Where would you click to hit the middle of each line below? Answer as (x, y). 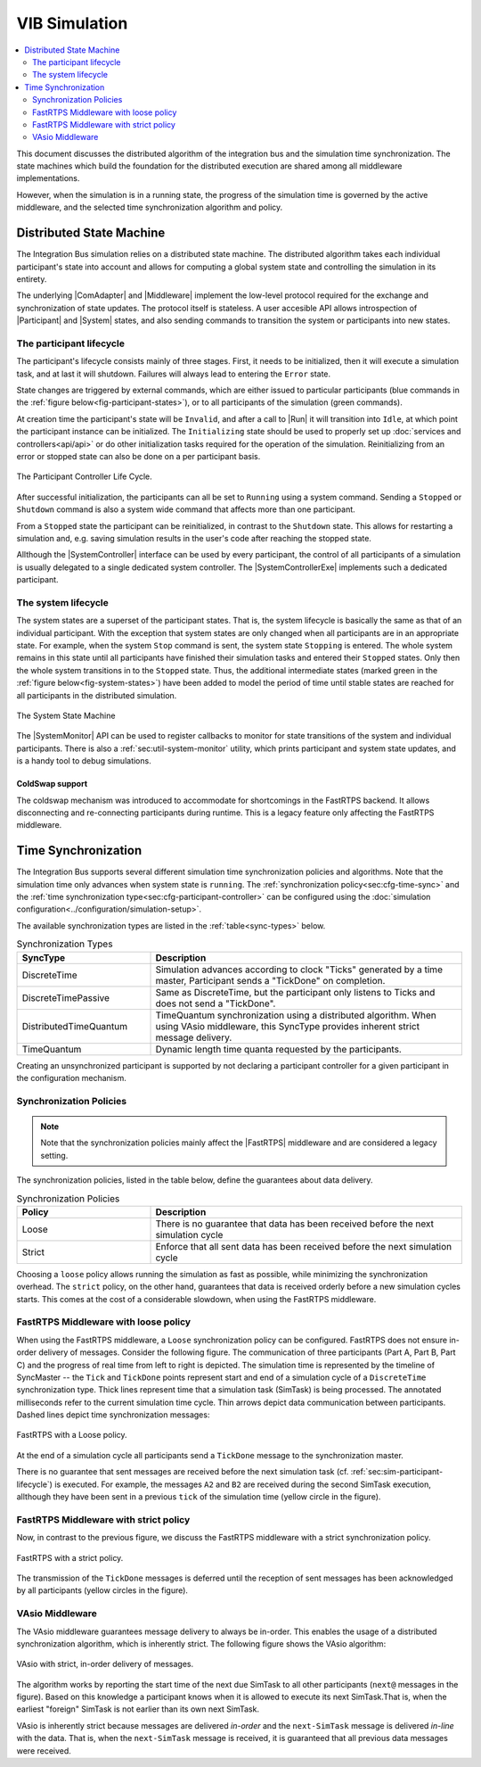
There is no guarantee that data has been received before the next (294, 1224)
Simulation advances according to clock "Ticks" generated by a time (299, 970)
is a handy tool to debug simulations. (84, 761)
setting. (54, 1155)
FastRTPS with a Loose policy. (72, 1435)
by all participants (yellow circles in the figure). (102, 1590)
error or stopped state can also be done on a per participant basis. (139, 456)
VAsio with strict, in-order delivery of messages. (105, 1664)
